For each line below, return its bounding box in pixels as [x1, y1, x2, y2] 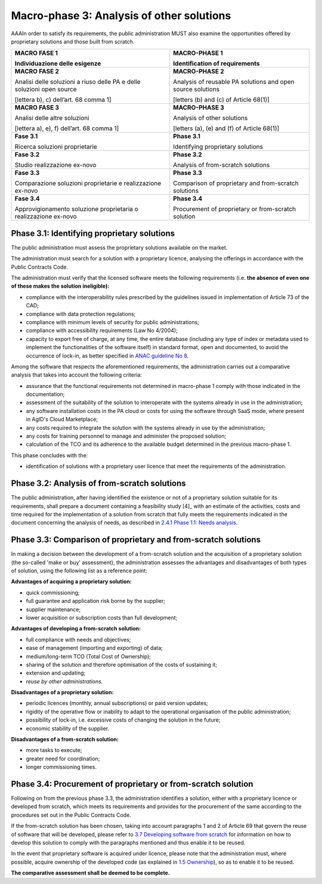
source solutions [173, 85, 220, 94]
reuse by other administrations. [26, 677, 103, 685]
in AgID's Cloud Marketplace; [26, 415, 98, 423]
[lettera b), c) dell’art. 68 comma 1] [14, 96, 112, 104]
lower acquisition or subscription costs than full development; [26, 614, 178, 621]
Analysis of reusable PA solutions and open [173, 78, 295, 86]
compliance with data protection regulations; [26, 310, 136, 318]
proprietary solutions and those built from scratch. [11, 38, 135, 45]
